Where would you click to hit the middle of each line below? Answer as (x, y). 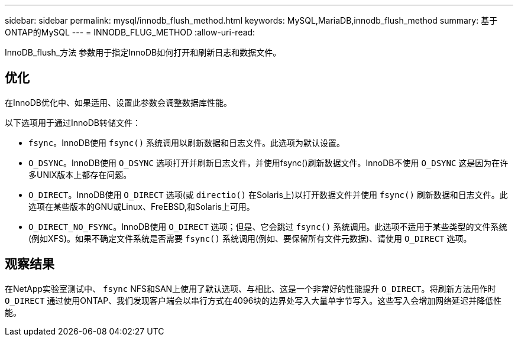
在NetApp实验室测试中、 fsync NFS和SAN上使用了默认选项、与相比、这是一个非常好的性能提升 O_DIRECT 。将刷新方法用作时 (250, 288)
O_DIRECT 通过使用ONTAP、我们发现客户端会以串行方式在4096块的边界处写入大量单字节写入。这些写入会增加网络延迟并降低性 (253, 300)
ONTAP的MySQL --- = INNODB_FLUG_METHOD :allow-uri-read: (130, 32)
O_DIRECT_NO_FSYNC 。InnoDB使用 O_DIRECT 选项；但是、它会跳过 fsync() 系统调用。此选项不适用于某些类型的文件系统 (268, 226)
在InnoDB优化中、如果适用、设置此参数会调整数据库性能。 (118, 102)
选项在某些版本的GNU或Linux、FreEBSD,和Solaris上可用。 (142, 206)
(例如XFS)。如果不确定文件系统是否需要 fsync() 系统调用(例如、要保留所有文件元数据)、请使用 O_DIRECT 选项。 (250, 238)
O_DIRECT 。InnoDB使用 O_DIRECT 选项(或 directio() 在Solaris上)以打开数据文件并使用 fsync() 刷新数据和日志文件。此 (268, 194)
